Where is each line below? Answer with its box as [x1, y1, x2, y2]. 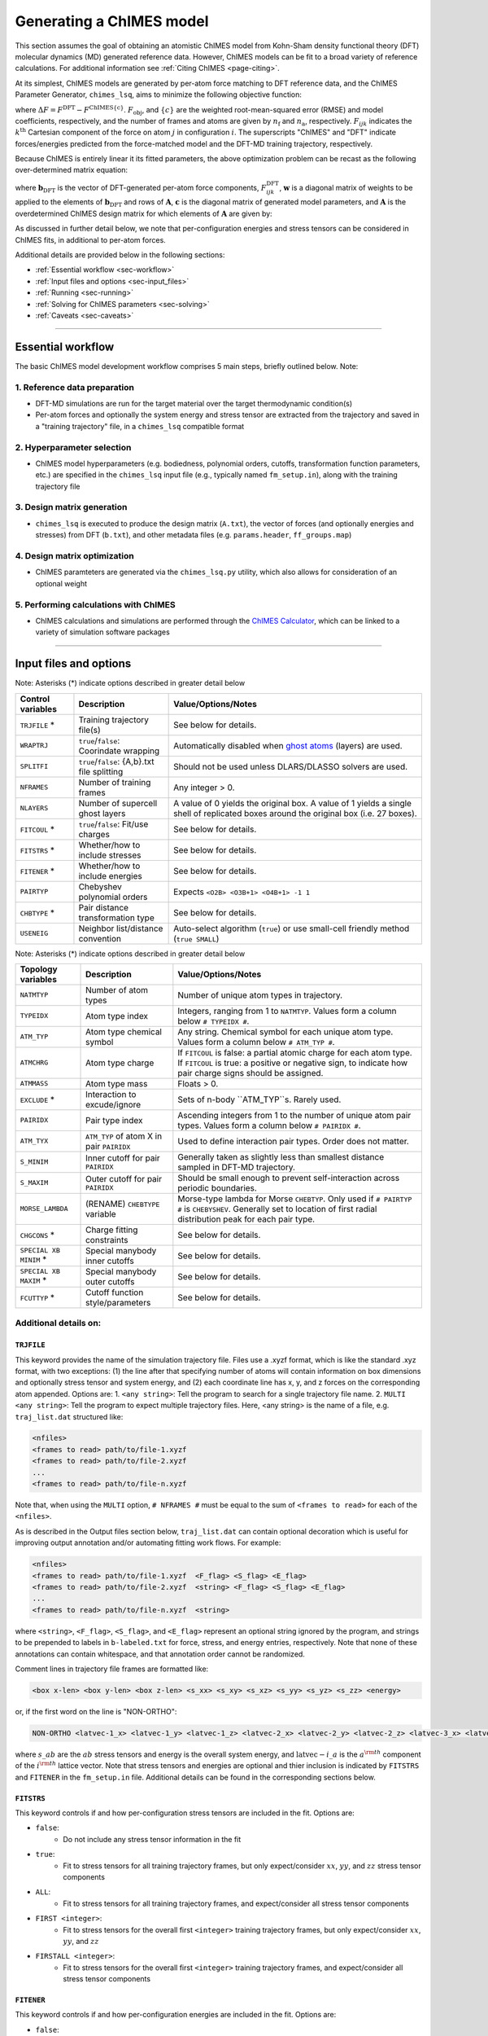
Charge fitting [85, 1224, 138, 1235]
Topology [20, 963, 58, 975]
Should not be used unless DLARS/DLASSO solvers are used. [173, 761, 408, 772]
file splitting [78, 766, 124, 777]
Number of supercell [78, 797, 158, 809]
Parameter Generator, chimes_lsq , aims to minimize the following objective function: [15, 90, 303, 99]
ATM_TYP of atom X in [85, 1130, 163, 1142]
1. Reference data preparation [15, 381, 134, 393]
